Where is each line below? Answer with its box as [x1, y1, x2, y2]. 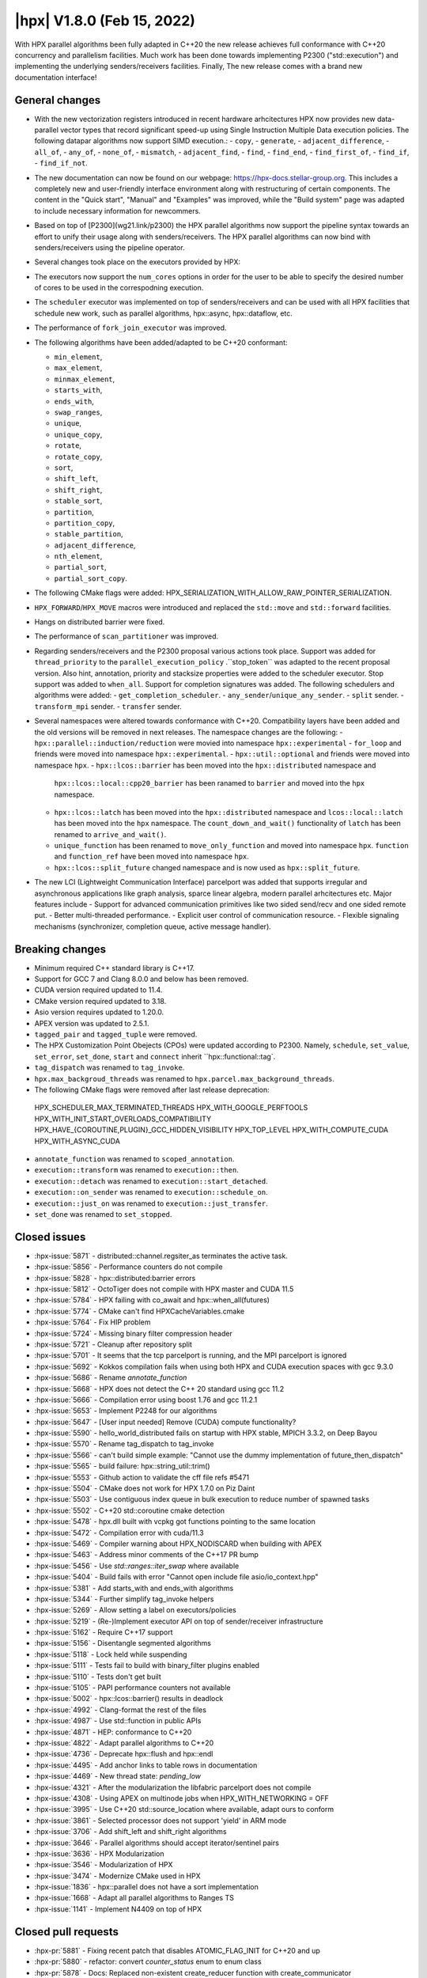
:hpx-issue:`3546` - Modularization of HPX [34, 1860, 173, 1870]
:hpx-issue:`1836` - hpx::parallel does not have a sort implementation [34, 1882, 259, 1892]
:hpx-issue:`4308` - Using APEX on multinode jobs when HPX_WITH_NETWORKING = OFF [34, 1793, 330, 1803]
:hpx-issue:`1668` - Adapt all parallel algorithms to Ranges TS [34, 1893, 235, 1903]
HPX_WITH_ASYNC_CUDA [34, 1136, 120, 1146]
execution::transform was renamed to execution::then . [34, 1165, 239, 1175]
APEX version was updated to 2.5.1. [34, 1018, 149, 1028]
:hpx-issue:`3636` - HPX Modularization [34, 1848, 164, 1859]
